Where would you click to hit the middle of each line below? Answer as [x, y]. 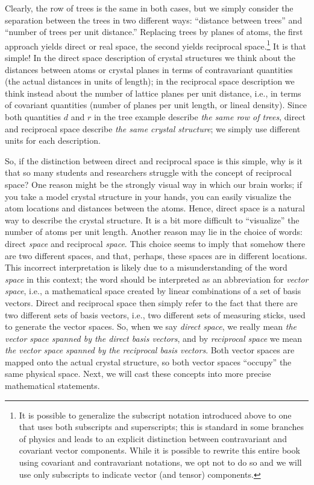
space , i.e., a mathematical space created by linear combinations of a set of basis [153, 291]
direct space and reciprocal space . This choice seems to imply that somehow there [155, 243]
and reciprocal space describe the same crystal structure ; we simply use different [153, 128]
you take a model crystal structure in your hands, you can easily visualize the [148, 196]
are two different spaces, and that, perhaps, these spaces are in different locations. [156, 255]
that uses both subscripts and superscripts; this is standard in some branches [161, 427]
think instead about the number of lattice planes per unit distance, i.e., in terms [153, 93]
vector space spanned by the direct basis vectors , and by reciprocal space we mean [154, 338]
